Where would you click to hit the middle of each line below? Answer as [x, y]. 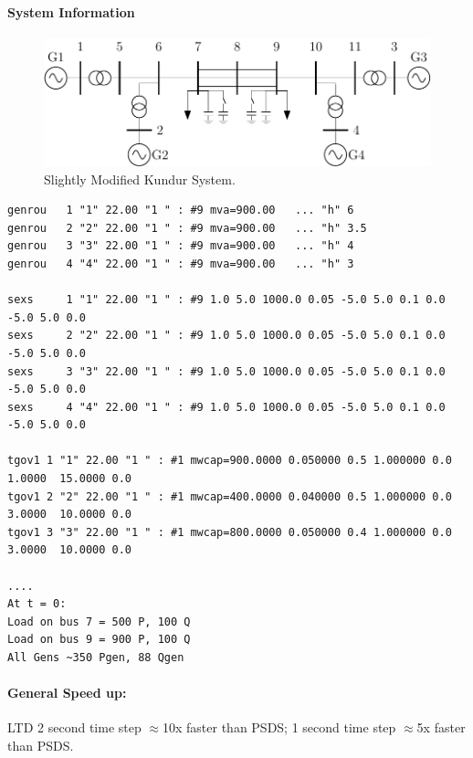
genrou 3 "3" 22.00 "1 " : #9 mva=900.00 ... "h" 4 [181, 246]
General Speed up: [67, 693]
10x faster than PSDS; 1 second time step [279, 727]
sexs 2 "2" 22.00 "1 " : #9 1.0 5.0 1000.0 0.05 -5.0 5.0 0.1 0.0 [226, 336]
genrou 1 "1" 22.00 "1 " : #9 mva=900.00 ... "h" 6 [181, 211]
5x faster [441, 727]
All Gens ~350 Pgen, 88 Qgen [96, 658]
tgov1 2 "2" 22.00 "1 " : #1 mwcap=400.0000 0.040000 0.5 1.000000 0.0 [230, 496]
